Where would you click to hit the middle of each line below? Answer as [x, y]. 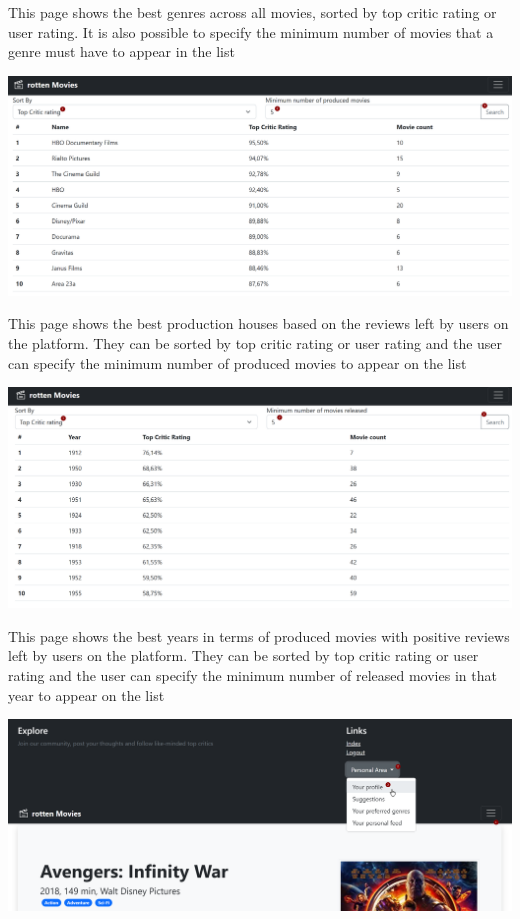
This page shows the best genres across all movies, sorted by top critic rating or [252, 12]
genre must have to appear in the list [121, 51]
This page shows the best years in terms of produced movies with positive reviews [259, 635]
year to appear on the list [86, 694]
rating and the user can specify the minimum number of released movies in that [252, 674]
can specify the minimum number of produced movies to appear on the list [237, 362]
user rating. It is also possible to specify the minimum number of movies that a [251, 31]
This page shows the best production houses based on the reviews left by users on [258, 323]
